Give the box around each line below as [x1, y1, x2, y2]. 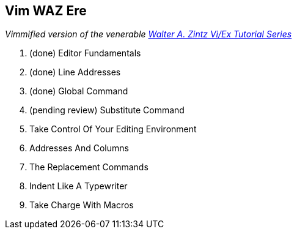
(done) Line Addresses [29, 67, 121, 78]
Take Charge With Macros [29, 200, 134, 211]
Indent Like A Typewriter [29, 181, 128, 192]
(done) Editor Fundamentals [29, 48, 141, 59]
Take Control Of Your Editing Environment [29, 124, 197, 135]
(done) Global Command [29, 86, 128, 97]
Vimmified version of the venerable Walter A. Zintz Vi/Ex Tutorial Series [5, 29, 292, 40]
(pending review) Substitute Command [29, 105, 185, 116]
